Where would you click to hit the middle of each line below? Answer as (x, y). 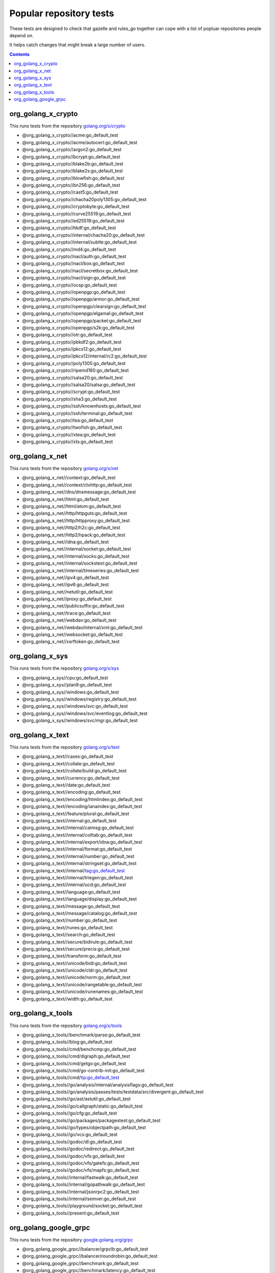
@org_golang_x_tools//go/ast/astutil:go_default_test (76, 1099)
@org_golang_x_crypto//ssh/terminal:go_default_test (77, 413)
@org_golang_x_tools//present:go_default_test (71, 1213)
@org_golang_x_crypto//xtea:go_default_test (69, 434)
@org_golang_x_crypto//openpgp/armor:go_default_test (81, 299)
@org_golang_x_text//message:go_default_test (71, 906)
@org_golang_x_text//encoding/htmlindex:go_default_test (82, 799)
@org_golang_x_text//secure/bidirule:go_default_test (77, 942)
